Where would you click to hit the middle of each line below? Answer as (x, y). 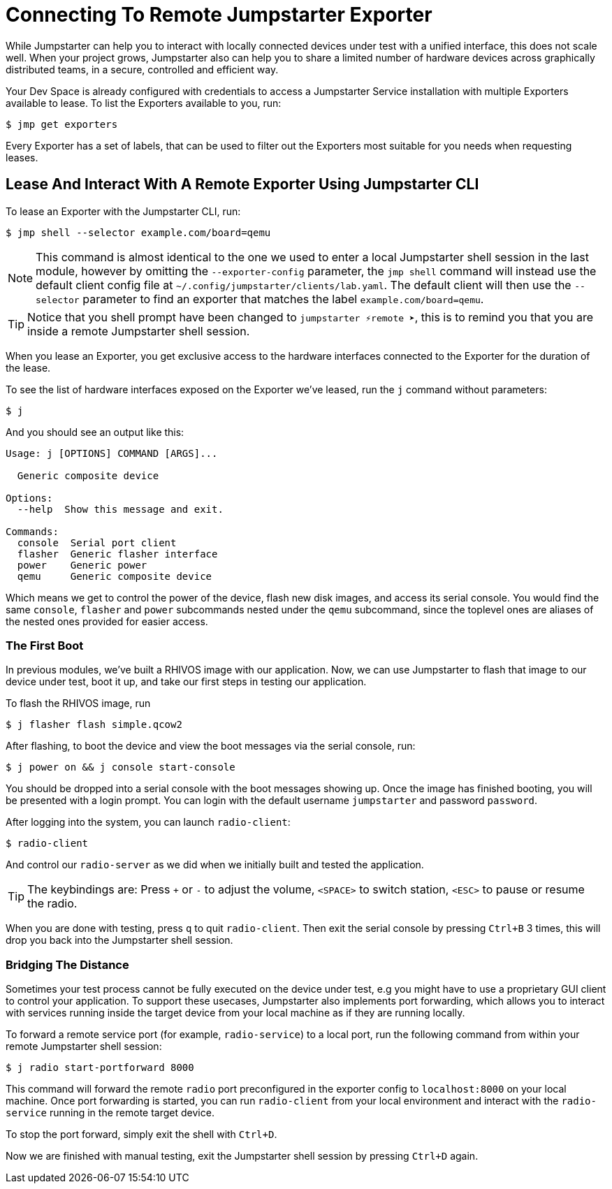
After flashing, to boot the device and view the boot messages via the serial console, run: (211, 746)
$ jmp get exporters (62, 124)
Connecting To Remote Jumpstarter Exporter (219, 15)
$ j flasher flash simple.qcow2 (94, 725)
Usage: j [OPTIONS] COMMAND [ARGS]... (112, 453)
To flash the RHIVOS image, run (78, 703)
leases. (22, 157)
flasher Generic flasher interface (117, 554)
